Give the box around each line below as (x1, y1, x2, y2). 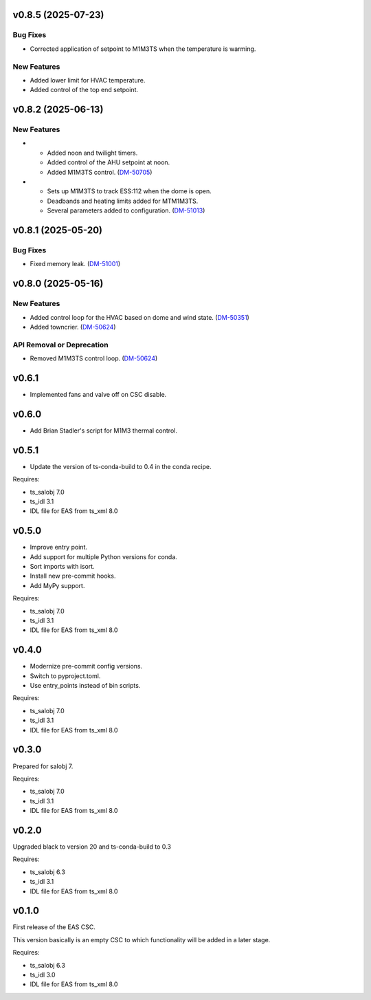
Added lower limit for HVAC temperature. (30, 76, 146, 84)
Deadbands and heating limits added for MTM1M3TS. (47, 197, 199, 205)
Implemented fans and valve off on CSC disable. (30, 390, 167, 398)
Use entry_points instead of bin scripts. (30, 682, 141, 690)
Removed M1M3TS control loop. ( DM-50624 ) (30, 354, 158, 362)
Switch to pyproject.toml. (30, 671, 101, 680)
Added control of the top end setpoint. (30, 86, 139, 94)
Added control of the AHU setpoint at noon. (47, 158, 170, 166)
